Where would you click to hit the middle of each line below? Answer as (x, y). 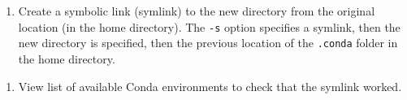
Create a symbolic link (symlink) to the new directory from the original (197, 11)
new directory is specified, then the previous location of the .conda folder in (208, 43)
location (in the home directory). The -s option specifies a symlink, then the (209, 26)
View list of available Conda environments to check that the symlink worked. (210, 86)
